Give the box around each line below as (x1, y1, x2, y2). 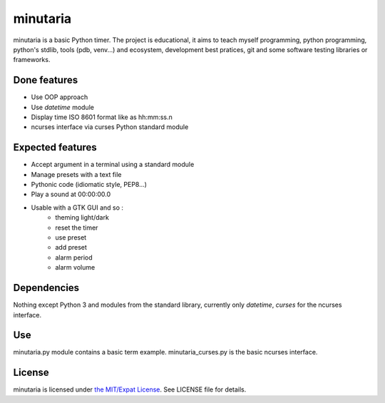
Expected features (13, 141, 98, 153)
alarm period (55, 253, 93, 262)
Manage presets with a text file (31, 170, 122, 178)
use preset (55, 233, 87, 242)
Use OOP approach (31, 93, 88, 101)
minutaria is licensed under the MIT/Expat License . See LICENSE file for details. (13, 385, 247, 394)
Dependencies (13, 282, 80, 294)
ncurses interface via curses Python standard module (31, 123, 189, 131)
